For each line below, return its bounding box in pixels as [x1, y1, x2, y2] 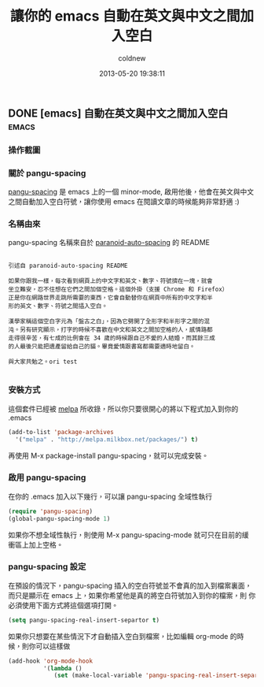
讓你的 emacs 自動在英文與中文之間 [10, 7, 240, 25]
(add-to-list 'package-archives [8, 428, 114, 436]
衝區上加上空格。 [8, 540, 64, 549]
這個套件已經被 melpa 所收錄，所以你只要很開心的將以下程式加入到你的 [8, 403, 239, 414]
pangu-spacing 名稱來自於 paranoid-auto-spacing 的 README [8, 238, 211, 247]
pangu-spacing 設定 [8, 561, 86, 572]
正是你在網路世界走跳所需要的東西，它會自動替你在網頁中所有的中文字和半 [8, 294, 214, 302]
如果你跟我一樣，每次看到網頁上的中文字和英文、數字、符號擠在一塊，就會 [8, 277, 214, 285]
